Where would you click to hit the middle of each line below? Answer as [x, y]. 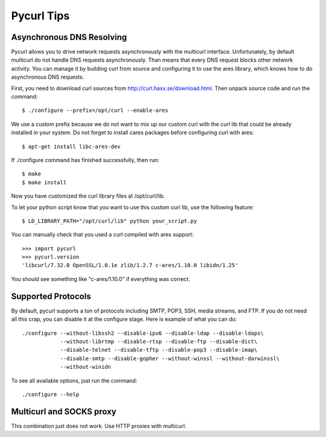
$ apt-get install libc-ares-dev [71, 146]
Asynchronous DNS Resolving [69, 37]
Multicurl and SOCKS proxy [64, 411]
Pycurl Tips [40, 16]
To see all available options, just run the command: [74, 380]
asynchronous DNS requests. [48, 77]
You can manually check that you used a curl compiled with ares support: [103, 235]
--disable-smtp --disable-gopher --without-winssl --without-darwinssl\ [170, 358]
